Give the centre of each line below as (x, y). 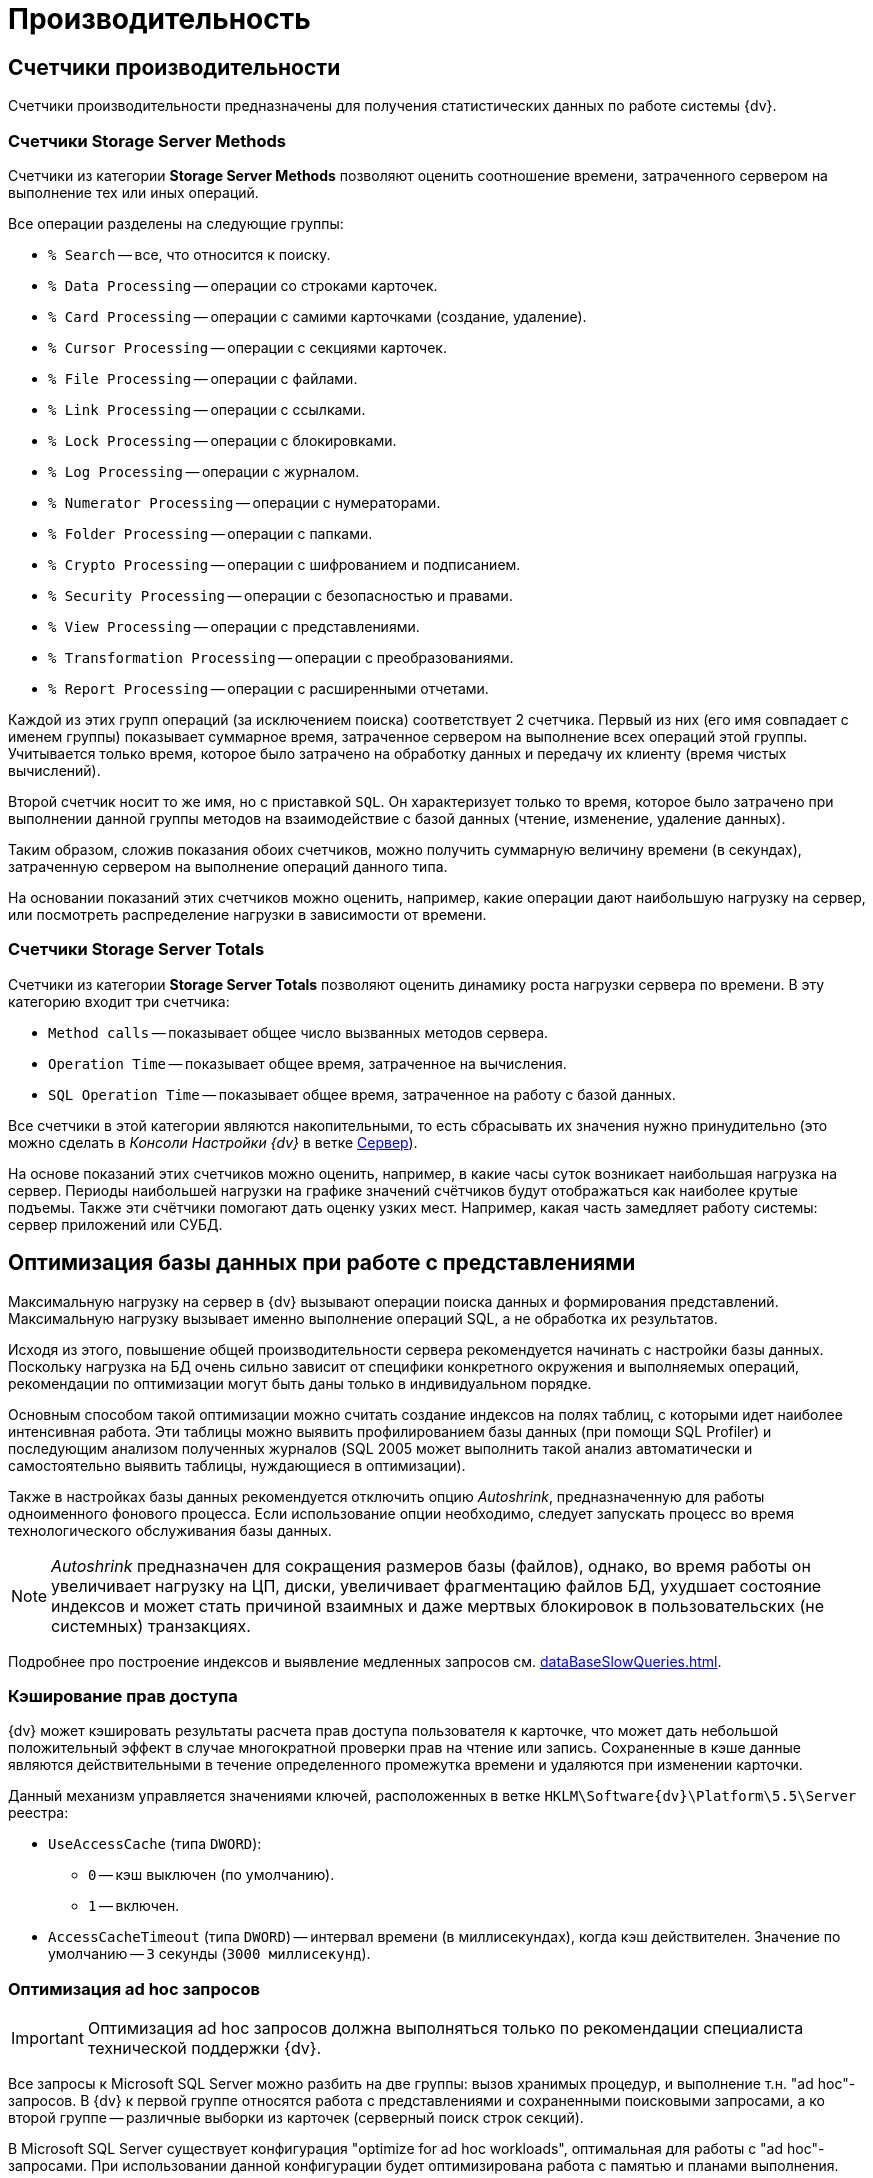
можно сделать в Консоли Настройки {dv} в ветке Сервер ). (213, 1142)
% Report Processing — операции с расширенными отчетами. (268, 688)
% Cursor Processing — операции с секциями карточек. (247, 347)
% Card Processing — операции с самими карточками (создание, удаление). (317, 316)
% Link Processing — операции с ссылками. (207, 409)
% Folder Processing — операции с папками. (210, 533)
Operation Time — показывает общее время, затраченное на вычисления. (307, 1063)
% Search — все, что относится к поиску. (189, 254)
